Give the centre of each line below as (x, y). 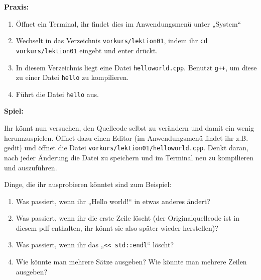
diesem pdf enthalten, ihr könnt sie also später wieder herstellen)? (117, 227)
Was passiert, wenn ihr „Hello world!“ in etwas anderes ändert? (113, 201)
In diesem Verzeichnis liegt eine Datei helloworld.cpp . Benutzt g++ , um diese (136, 67)
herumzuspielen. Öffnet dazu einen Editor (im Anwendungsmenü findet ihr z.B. (126, 137)
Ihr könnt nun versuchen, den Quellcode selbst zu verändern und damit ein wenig (129, 128)
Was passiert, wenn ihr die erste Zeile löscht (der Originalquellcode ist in (127, 218)
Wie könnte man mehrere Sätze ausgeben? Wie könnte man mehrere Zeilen (131, 262)
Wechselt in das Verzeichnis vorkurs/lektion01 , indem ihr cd (112, 40)
